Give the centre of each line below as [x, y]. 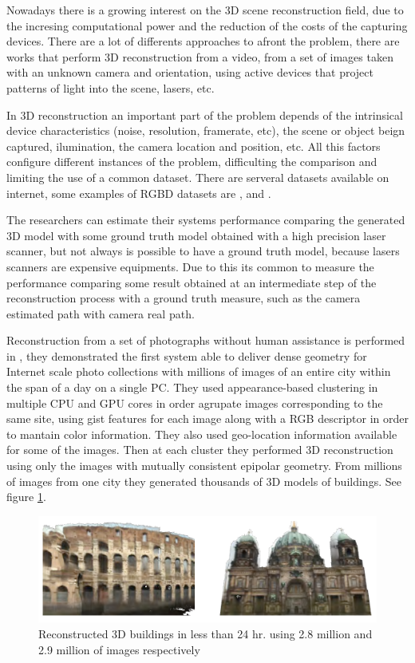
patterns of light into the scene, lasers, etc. [111, 87]
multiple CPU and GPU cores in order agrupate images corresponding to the [195, 403]
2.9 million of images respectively [119, 649]
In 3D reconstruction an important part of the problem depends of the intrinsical [205, 114]
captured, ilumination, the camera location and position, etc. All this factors [194, 146]
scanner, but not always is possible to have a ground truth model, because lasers [203, 251]
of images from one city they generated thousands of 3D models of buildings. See [204, 481]
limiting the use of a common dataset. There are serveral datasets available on [198, 177]
